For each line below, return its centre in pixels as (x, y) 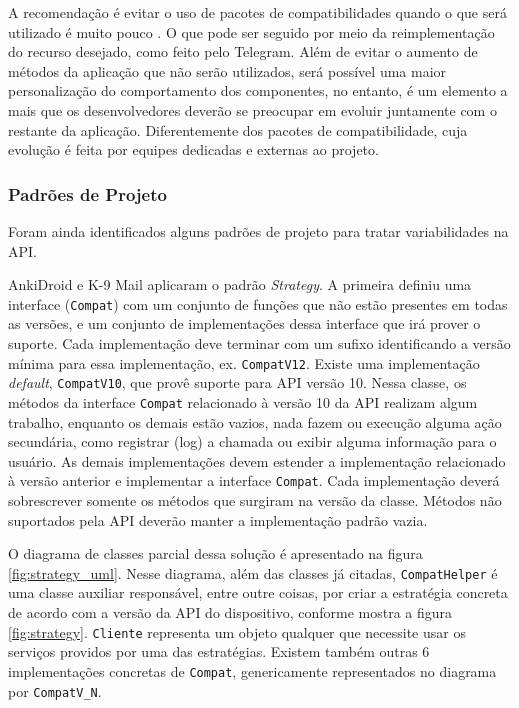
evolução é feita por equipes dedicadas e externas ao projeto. (193, 149)
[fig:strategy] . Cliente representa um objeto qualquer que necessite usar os (237, 631)
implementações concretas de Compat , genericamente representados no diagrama (252, 670)
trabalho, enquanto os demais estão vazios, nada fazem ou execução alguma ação (255, 421)
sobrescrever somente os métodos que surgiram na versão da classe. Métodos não (255, 500)
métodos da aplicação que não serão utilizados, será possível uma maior (227, 70)
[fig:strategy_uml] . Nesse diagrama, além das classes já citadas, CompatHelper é (253, 572)
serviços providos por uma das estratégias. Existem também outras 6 (219, 651)
